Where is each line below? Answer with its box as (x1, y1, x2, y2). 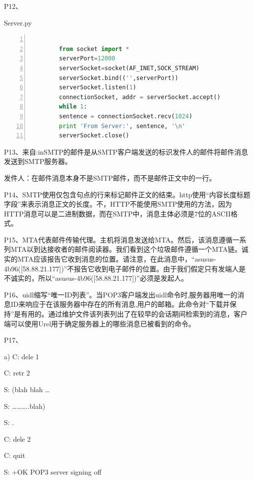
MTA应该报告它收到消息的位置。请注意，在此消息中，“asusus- (17, 254, 216, 264)
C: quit (4, 450, 25, 460)
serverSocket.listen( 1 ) (59, 84, 136, 91)
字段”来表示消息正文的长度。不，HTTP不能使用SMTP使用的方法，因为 (4, 199, 232, 209)
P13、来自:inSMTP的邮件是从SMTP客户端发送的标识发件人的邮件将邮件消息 (4, 146, 248, 157)
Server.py (4, 17, 32, 27)
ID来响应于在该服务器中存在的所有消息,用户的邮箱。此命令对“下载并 (10, 299, 230, 309)
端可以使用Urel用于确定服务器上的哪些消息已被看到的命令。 (4, 318, 196, 328)
